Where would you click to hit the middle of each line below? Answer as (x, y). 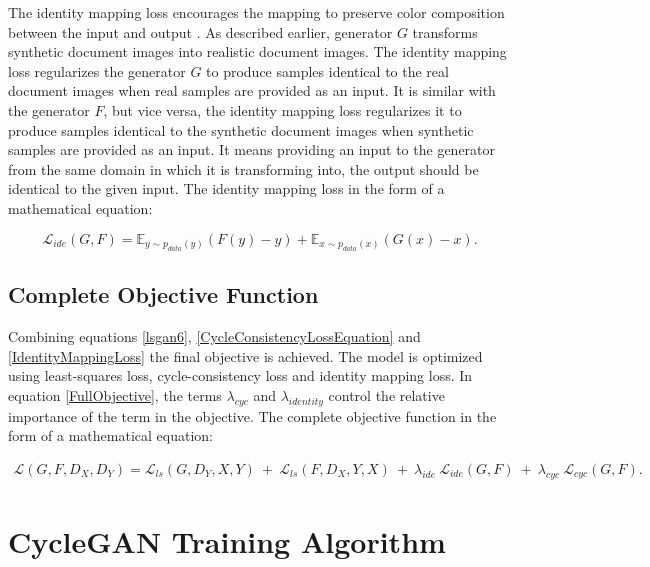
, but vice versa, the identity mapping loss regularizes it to (282, 109)
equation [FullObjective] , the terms (115, 394)
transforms (445, 31)
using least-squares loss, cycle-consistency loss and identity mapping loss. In (240, 375)
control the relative (386, 394)
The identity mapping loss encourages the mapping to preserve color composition (256, 12)
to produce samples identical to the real (327, 70)
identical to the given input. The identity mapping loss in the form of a (226, 188)
